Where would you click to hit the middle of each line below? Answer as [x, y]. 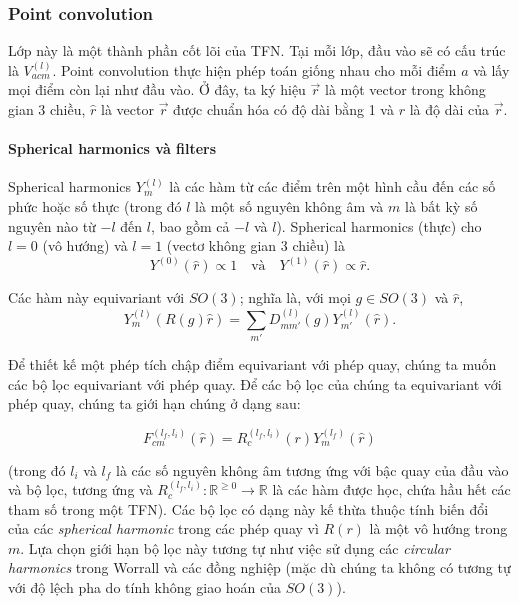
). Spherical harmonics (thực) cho [379, 225]
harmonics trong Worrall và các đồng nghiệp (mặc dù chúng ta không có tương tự [259, 567]
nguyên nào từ [52, 225]
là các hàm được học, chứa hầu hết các [391, 489]
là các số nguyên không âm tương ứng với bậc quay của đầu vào [312, 469]
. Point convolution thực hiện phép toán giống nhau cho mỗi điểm [254, 69]
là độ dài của [449, 109]
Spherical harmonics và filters [112, 148]
